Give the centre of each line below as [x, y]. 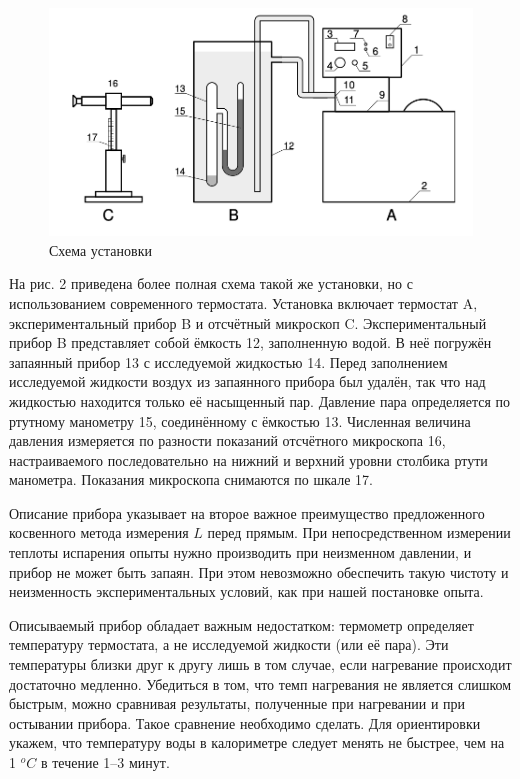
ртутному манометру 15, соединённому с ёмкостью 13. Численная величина [240, 420]
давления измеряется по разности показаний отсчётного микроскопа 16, [227, 440]
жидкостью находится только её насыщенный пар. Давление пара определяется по [260, 400]
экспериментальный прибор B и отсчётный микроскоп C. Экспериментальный [248, 322]
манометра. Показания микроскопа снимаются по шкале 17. [191, 479]
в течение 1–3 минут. [105, 762]
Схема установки [100, 249]
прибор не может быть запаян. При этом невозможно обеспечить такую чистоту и [259, 571]
